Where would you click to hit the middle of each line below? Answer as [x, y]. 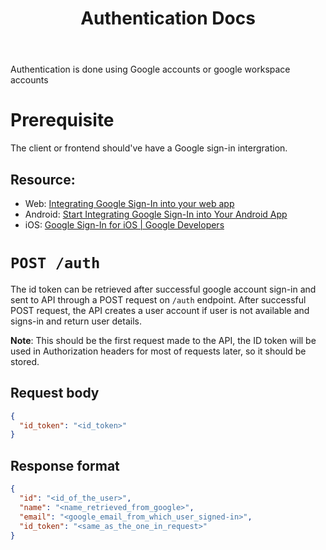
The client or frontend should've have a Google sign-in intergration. [149, 148]
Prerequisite [62, 120]
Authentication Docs [168, 18]
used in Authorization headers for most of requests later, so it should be [158, 351]
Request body [55, 393]
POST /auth [55, 263]
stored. [25, 361]
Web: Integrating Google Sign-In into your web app [129, 203]
